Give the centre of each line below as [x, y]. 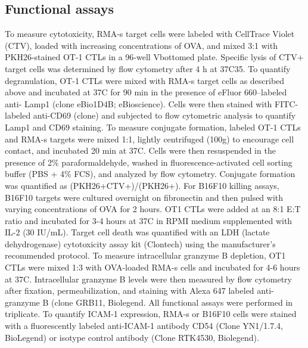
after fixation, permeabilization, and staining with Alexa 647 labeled [130, 290]
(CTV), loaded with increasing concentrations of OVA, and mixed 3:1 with [141, 45]
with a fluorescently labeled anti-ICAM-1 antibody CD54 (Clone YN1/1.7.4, [144, 326]
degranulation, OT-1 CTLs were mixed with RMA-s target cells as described [145, 80]
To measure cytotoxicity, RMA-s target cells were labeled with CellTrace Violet [150, 34]
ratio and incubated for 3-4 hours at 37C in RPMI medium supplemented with [149, 220]
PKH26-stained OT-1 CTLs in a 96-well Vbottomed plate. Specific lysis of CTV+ [154, 57]
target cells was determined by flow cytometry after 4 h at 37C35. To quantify [148, 68]
